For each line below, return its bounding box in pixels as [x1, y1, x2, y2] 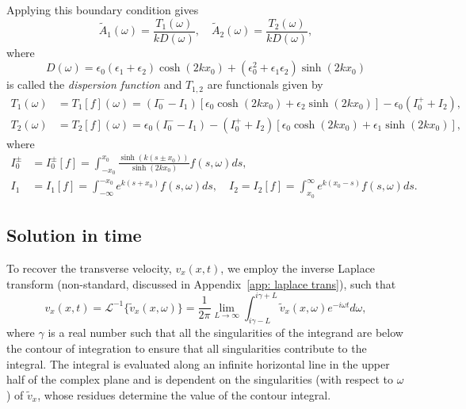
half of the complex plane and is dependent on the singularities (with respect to [6, 371, 394, 388]
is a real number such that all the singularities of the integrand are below [48, 324, 403, 341]
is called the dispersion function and [6, 76, 182, 93]
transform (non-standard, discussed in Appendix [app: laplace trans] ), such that [6, 275, 396, 292]
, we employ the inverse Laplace [220, 259, 376, 276]
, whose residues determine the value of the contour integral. [37, 386, 331, 403]
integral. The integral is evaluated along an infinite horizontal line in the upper [6, 355, 390, 372]
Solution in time [6, 223, 142, 247]
